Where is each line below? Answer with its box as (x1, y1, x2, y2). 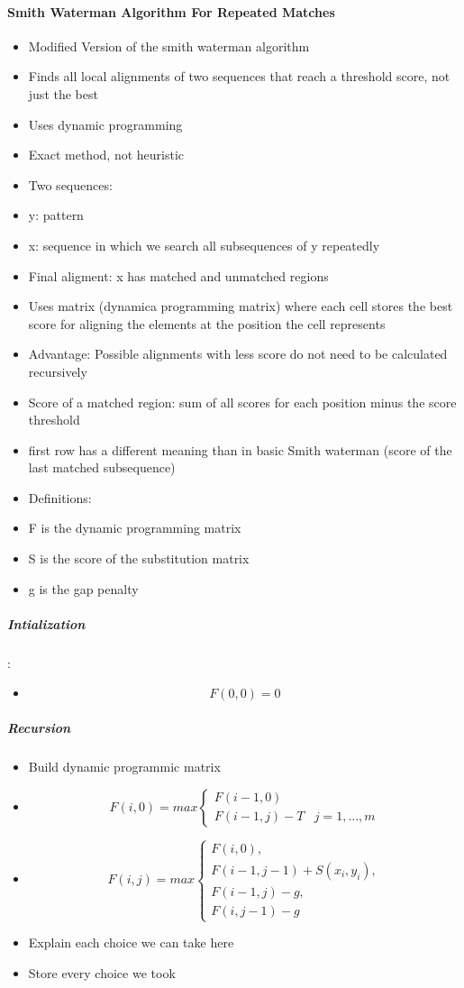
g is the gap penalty (28, 579, 139, 598)
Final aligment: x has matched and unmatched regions (28, 266, 329, 285)
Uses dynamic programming (28, 114, 183, 133)
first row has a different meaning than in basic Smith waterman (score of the (28, 440, 452, 459)
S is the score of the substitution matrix (28, 549, 250, 568)
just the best (28, 84, 98, 103)
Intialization (7, 614, 86, 633)
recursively (28, 361, 87, 380)
